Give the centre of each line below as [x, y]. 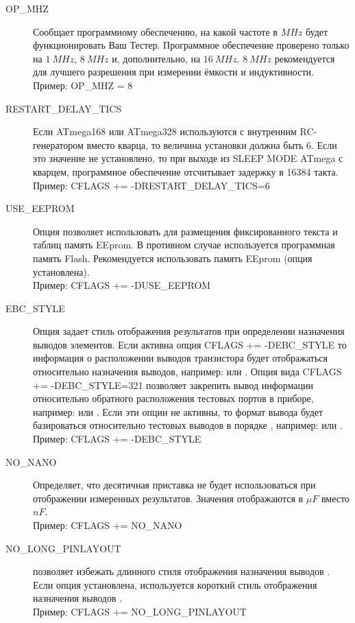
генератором [58, 144]
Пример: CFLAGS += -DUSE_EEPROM [122, 285]
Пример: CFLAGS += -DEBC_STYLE [117, 439]
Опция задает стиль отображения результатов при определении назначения [189, 331]
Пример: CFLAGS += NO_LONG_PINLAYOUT [140, 611]
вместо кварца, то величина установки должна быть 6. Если [212, 144]
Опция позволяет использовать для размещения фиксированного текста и [185, 231]
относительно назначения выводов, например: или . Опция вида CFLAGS [187, 372]
